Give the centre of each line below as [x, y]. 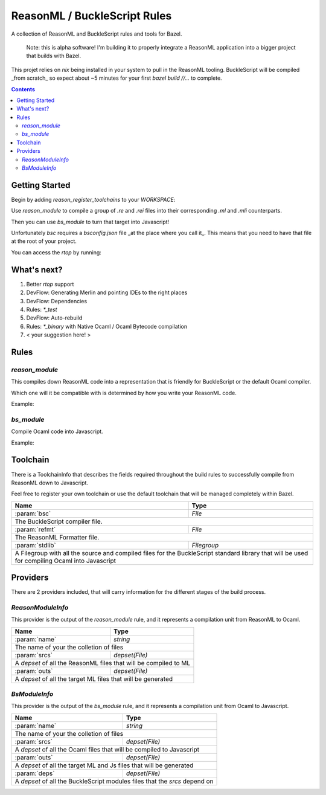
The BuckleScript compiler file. [59, 521]
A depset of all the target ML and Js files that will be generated [104, 765]
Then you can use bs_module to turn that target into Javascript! [90, 222]
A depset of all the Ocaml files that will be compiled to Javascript [107, 749]
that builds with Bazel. [54, 56]
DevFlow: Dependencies [57, 301]
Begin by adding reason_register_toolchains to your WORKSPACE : [93, 199]
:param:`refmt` [35, 529]
